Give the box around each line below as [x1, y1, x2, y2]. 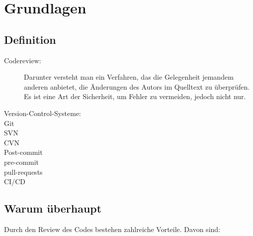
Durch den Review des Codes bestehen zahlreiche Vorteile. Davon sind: [4, 224, 220, 234]
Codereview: [4, 55, 41, 65]
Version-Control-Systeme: [4, 108, 82, 118]
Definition [4, 31, 56, 47]
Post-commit [4, 147, 43, 157]
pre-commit [4, 156, 39, 167]
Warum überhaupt [4, 201, 102, 216]
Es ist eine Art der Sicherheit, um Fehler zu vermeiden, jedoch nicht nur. [24, 91, 246, 102]
